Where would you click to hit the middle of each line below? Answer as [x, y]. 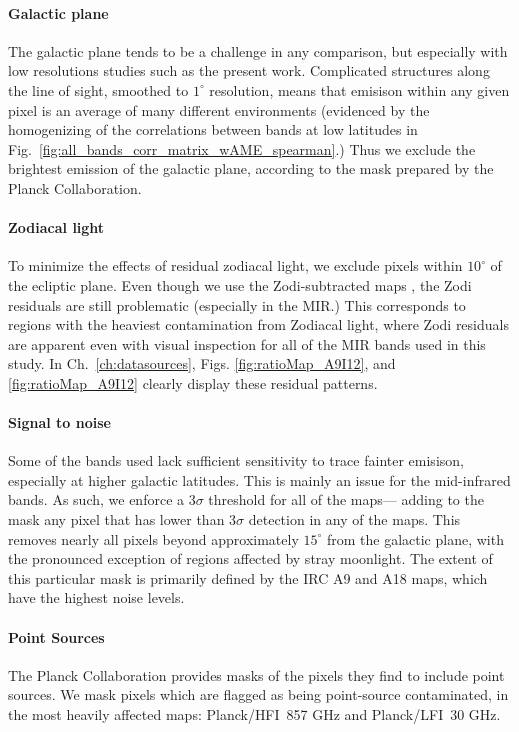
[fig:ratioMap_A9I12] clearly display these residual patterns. [193, 382]
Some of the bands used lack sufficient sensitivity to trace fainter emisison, [236, 460]
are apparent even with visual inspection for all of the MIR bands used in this [247, 343]
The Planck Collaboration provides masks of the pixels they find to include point [256, 674]
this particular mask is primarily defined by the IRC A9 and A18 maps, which [248, 577]
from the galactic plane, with [415, 538]
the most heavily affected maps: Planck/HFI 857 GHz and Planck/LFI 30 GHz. [254, 714]
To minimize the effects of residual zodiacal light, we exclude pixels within [235, 265]
